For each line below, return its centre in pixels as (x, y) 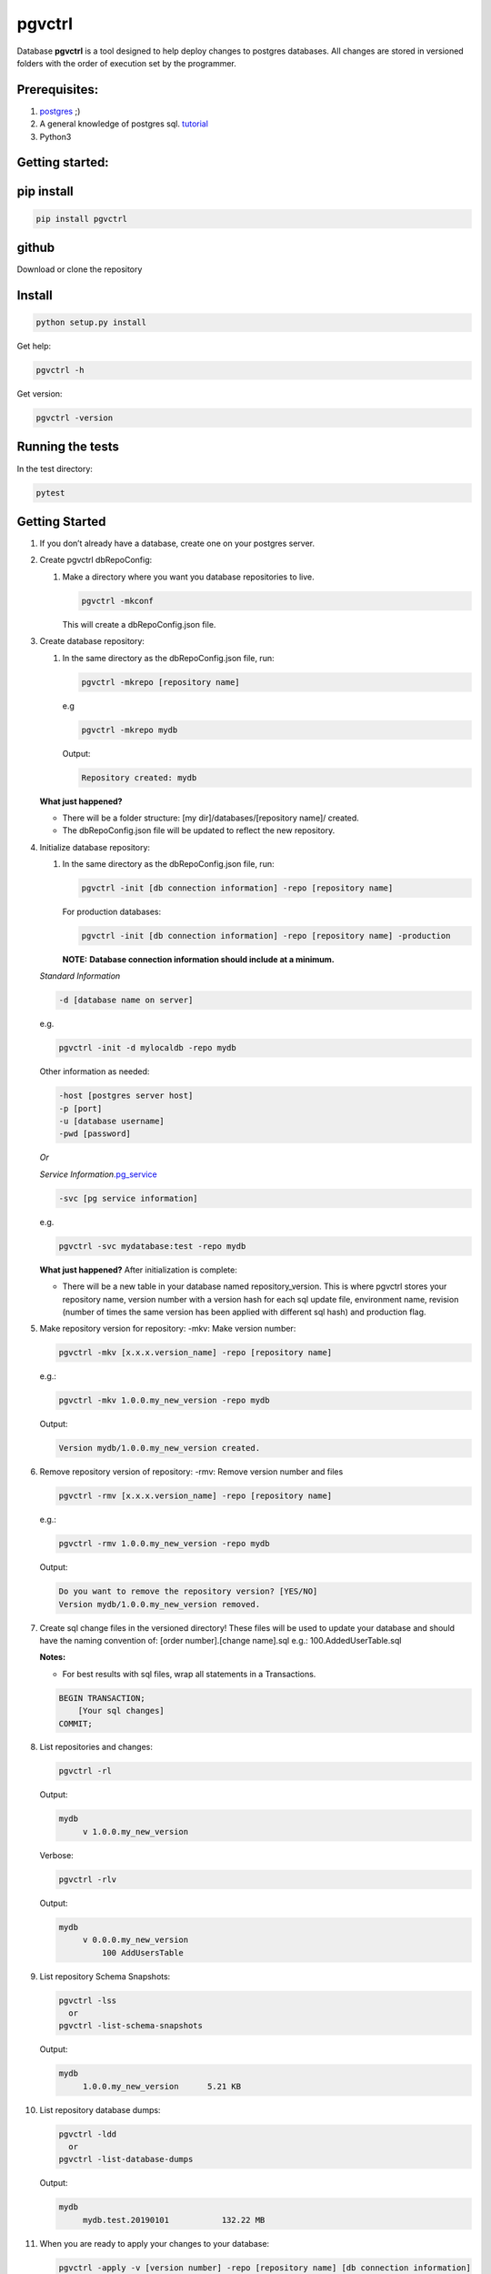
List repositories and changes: (96, 1747)
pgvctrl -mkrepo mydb (130, 729)
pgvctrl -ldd (88, 2134)
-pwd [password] (95, 1134)
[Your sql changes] (121, 1711)
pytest (50, 493)
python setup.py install (91, 322)
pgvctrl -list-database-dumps (126, 2159)
